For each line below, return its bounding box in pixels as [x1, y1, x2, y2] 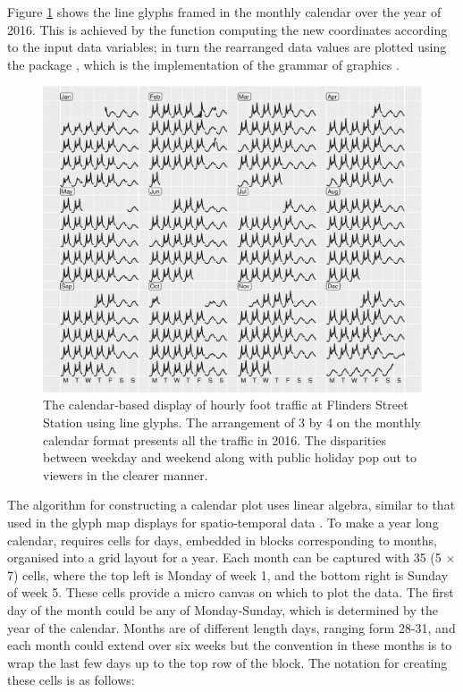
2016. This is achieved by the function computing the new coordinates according [7, 20, 448, 38]
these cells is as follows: [7, 671, 135, 689]
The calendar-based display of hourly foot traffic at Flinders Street [43, 395, 408, 414]
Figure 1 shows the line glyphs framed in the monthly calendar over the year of [7, 3, 442, 21]
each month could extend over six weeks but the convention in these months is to [7, 636, 452, 654]
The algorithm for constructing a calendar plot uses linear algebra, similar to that [7, 495, 456, 514]
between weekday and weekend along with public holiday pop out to [43, 448, 417, 467]
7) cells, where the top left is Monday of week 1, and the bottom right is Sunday [7, 565, 449, 584]
